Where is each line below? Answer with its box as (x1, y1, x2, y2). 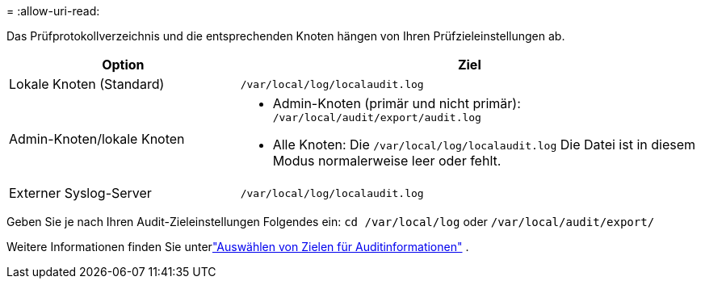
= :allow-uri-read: (6, 4, 100, 18)
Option (102, 57, 145, 73)
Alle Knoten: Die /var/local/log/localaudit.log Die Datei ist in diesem (272, 136, 696, 153)
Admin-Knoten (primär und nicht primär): (272, 95, 521, 111)
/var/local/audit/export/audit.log (272, 111, 481, 124)
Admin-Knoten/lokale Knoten (9, 130, 185, 147)
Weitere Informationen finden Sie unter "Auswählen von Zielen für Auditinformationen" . (6, 240, 469, 254)
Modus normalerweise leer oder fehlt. (272, 153, 502, 169)
